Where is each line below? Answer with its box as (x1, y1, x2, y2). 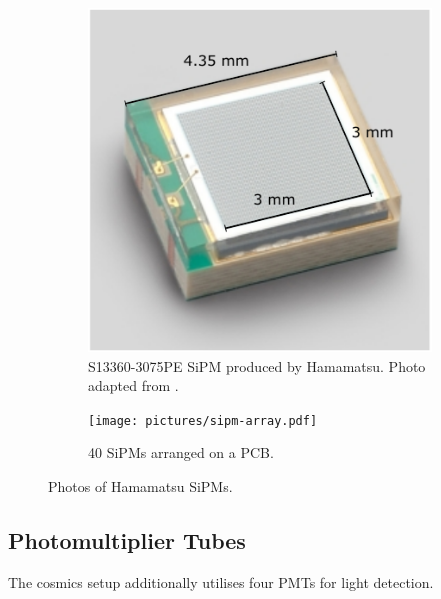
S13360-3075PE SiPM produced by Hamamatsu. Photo (88, 355, 426, 376)
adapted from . (88, 375, 179, 396)
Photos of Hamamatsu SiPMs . (48, 476, 233, 497)
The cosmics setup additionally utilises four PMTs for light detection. (8, 571, 434, 592)
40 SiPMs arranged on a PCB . (88, 442, 274, 463)
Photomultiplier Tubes (8, 525, 246, 556)
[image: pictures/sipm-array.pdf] (88, 413, 318, 428)
